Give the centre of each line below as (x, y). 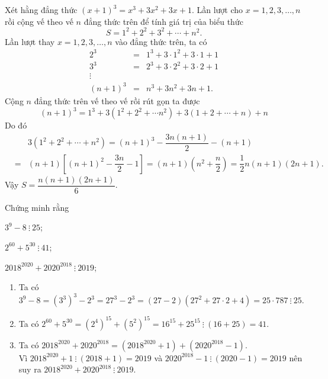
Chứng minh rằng (37, 207)
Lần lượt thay (30, 41)
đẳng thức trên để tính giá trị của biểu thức (163, 21)
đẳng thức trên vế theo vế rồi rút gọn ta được (117, 100)
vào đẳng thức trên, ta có (161, 41)
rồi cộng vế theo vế (39, 21)
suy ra (30, 369)
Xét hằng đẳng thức (41, 9)
